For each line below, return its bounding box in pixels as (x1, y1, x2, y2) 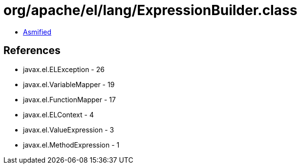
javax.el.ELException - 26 (23, 65, 105, 74)
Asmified (23, 27, 52, 36)
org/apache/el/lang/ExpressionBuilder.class (3, 2, 298, 19)
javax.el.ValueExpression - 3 (23, 125, 114, 134)
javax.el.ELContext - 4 (23, 110, 94, 119)
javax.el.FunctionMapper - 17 (23, 95, 116, 104)
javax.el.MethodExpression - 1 (23, 140, 120, 149)
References (3, 44, 61, 57)
